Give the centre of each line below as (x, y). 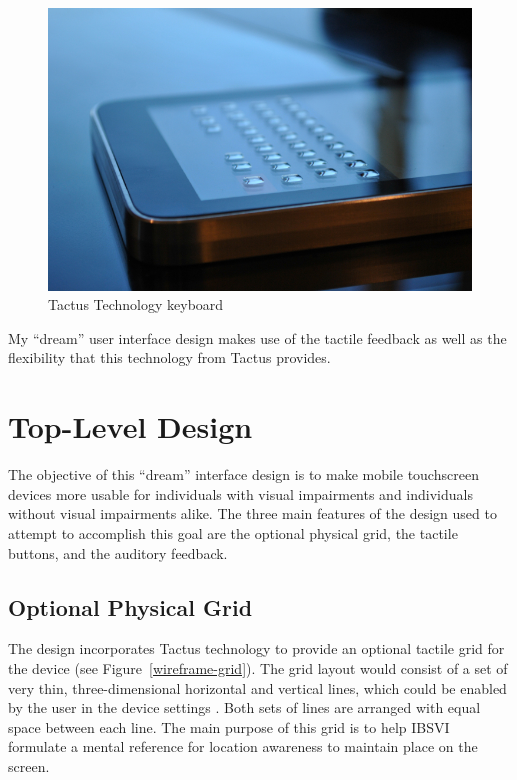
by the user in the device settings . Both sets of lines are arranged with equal (244, 707)
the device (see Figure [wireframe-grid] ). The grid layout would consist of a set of (258, 667)
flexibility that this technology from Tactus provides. (169, 357)
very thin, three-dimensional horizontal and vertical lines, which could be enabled (257, 687)
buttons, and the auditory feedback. (118, 552)
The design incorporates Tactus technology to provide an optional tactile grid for (256, 648)
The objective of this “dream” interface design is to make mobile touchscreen (243, 474)
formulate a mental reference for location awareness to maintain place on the (243, 746)
